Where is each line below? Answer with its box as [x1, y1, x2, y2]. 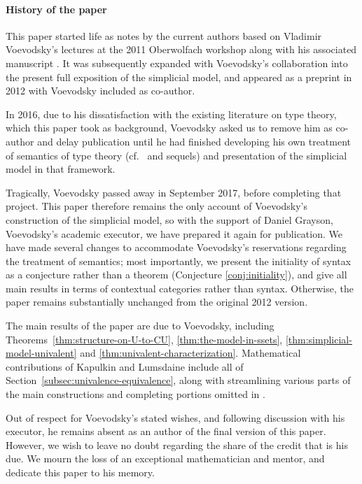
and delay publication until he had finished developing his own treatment [37, 134, 351, 148]
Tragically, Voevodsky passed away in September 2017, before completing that [6, 185, 342, 199]
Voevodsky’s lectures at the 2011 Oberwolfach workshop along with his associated [6, 42, 357, 57]
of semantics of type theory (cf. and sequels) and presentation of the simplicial [6, 148, 347, 162]
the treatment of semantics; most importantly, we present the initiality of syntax [6, 253, 351, 268]
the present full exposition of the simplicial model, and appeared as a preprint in [6, 69, 352, 84]
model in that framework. [6, 162, 116, 176]
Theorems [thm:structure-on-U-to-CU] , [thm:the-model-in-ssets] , [6, 332, 283, 346]
